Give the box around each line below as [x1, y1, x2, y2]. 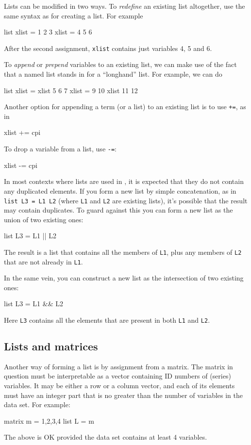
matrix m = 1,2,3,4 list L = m [4, 415, 94, 426]
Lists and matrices [4, 339, 98, 354]
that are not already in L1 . [4, 256, 83, 266]
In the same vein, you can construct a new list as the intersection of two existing [4, 273, 244, 283]
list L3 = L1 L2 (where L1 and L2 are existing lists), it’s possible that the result [4, 195, 248, 205]
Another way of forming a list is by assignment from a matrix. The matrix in [4, 361, 233, 371]
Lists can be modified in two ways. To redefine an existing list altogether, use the [4, 1, 245, 11]
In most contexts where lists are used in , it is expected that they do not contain [4, 176, 244, 186]
